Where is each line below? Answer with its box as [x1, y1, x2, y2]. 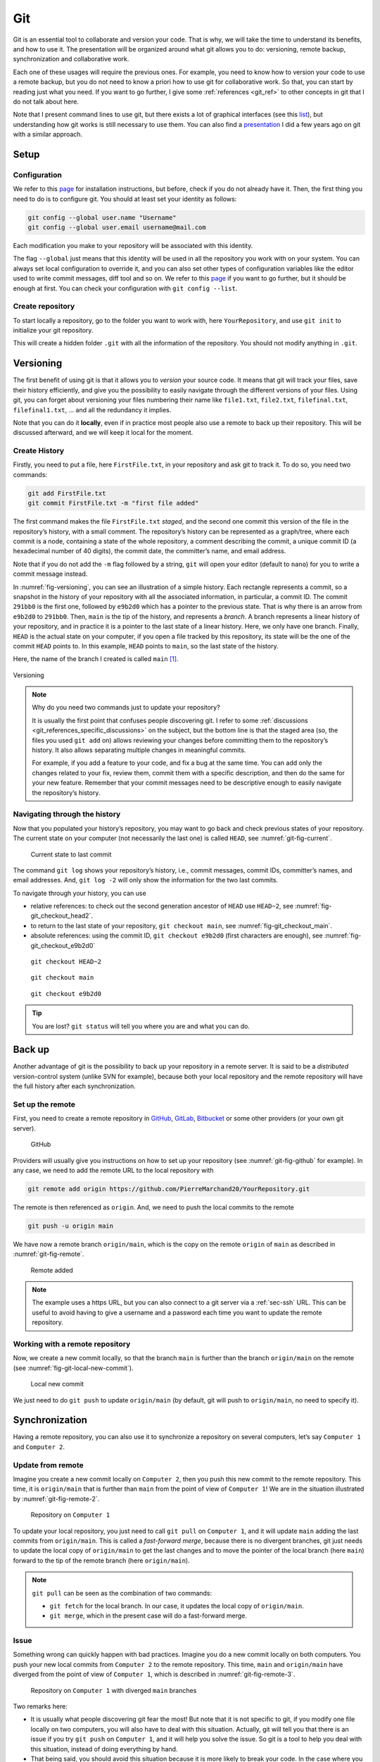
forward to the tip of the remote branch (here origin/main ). [13, 1556, 190, 1565]
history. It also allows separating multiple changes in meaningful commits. [32, 746, 246, 754]
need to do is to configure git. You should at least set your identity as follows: [13, 195, 237, 203]
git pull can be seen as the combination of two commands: [32, 1589, 213, 1597]
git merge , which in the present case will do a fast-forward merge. [49, 1611, 248, 1620]
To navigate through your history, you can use [13, 889, 147, 897]
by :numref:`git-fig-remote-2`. [13, 1494, 100, 1503]
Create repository [13, 302, 75, 312]
